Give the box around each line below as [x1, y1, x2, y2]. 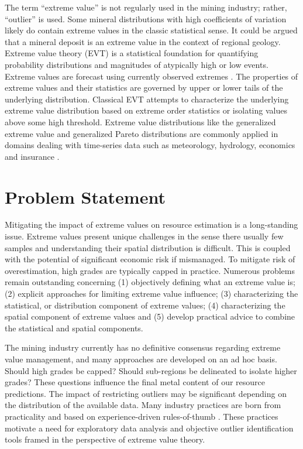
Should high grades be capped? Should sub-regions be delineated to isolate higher [5, 364, 297, 376]
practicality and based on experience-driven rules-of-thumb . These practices [5, 410, 278, 422]
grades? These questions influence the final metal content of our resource [5, 376, 266, 388]
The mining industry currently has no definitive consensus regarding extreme [5, 341, 281, 354]
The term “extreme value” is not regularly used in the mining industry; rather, [5, 1, 287, 13]
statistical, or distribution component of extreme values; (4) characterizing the [5, 299, 285, 311]
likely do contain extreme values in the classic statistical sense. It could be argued [5, 24, 298, 36]
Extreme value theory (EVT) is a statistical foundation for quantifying [5, 47, 259, 59]
